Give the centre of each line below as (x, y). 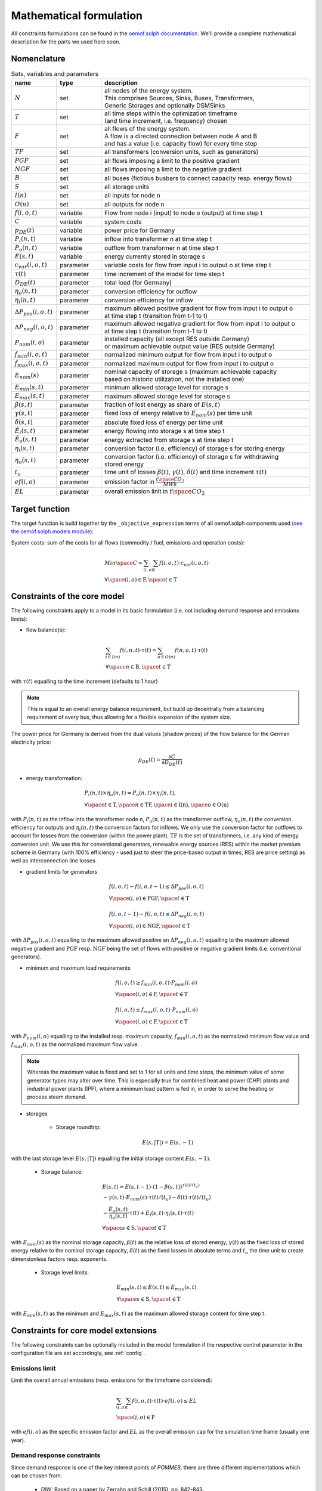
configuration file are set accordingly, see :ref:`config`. (78, 1353)
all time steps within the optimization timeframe (171, 113)
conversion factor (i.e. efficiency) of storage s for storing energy (195, 448)
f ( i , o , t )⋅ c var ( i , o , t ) (184, 564)
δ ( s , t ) (24, 422)
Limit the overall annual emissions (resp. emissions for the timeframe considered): (112, 1380)
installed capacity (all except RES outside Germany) (177, 339)
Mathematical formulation (77, 16)
